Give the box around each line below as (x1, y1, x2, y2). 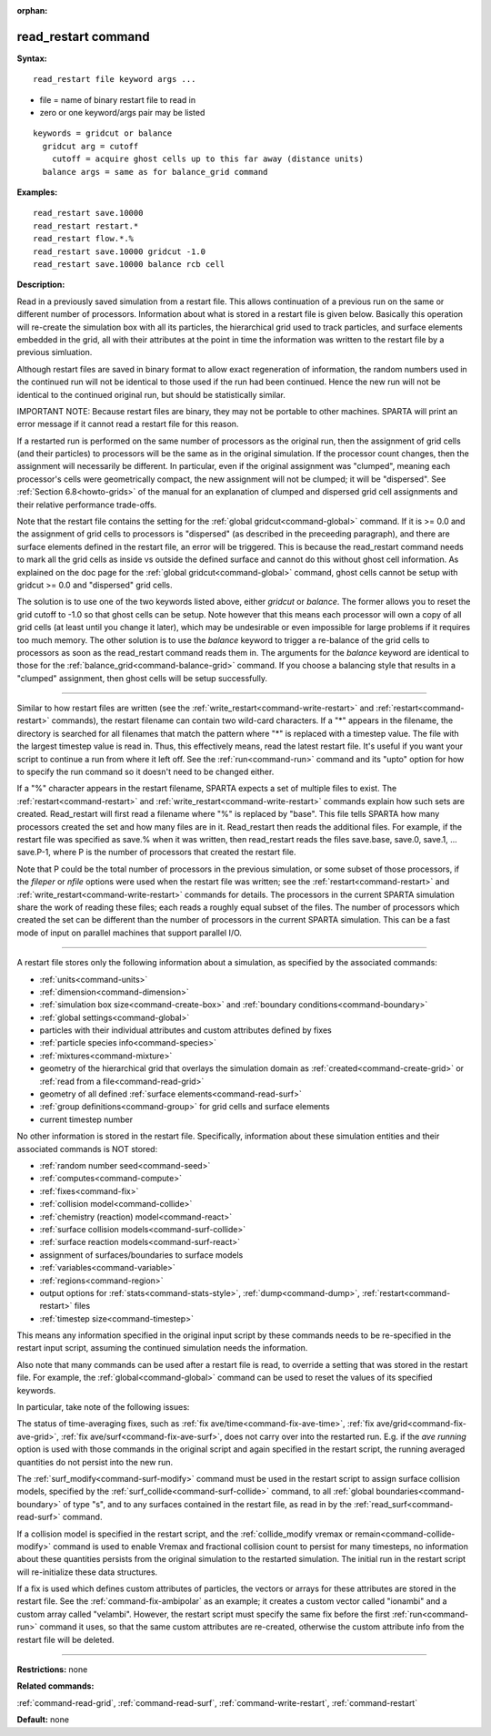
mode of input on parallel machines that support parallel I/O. (16, 927, 243, 938)
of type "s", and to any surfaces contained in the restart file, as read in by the (63, 1498, 352, 1509)
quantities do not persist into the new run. (16, 1456, 174, 1467)
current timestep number (39, 1114, 134, 1125)
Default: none (16, 1714, 70, 1725)
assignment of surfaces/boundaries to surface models (39, 1249, 244, 1261)
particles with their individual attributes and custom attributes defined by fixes (39, 1025, 332, 1036)
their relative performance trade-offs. (16, 499, 157, 510)
